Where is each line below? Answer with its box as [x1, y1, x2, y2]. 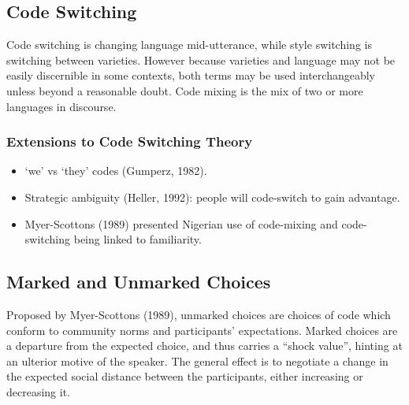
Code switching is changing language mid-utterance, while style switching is [6, 36, 372, 53]
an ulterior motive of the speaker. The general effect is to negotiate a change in [6, 352, 389, 369]
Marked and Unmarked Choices [6, 269, 271, 294]
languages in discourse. [6, 98, 117, 114]
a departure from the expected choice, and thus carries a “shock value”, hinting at [6, 337, 403, 354]
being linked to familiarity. [73, 231, 202, 247]
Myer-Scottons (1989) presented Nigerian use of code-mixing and [24, 215, 338, 232]
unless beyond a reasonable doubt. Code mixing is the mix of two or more [6, 82, 363, 98]
